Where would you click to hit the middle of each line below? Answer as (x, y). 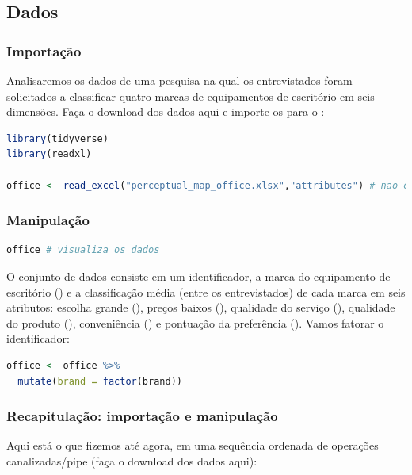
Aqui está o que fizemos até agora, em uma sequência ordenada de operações (193, 445)
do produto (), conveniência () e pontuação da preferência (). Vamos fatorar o (195, 322)
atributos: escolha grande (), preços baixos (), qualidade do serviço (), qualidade (201, 307)
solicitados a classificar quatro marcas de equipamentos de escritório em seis (191, 96)
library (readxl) (49, 154)
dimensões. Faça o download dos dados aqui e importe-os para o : (166, 111)
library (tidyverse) (57, 138)
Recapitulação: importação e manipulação (142, 416)
